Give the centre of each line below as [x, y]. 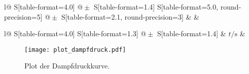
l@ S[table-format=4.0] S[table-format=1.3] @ [75, 33]
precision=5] [23, 16]
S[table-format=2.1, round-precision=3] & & [130, 16]
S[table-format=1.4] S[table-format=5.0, [156, 7]
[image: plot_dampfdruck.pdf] [75, 50]
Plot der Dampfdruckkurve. [67, 66]
